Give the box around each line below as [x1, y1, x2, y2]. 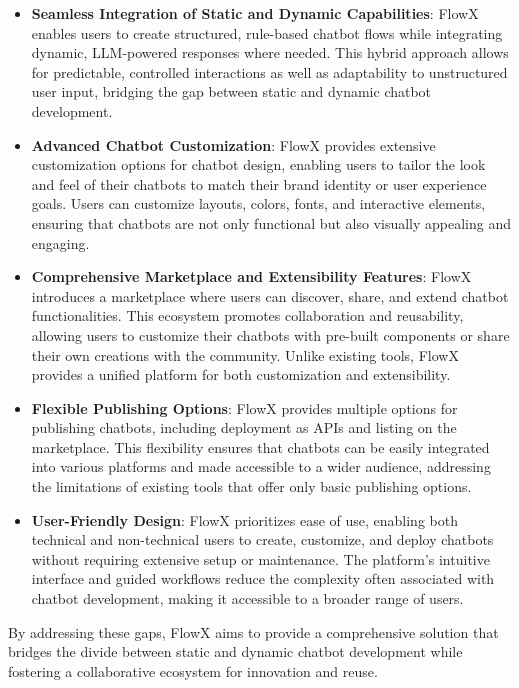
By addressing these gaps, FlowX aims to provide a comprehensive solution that [8, 621, 499, 642]
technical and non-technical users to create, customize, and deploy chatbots [31, 529, 494, 550]
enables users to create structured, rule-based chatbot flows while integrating [31, 22, 503, 43]
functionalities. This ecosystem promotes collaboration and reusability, [31, 305, 464, 326]
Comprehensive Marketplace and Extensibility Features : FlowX [31, 266, 472, 287]
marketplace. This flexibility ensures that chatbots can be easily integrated [31, 436, 490, 457]
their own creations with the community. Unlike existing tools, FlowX [31, 344, 459, 365]
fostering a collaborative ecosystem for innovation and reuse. [8, 660, 378, 681]
